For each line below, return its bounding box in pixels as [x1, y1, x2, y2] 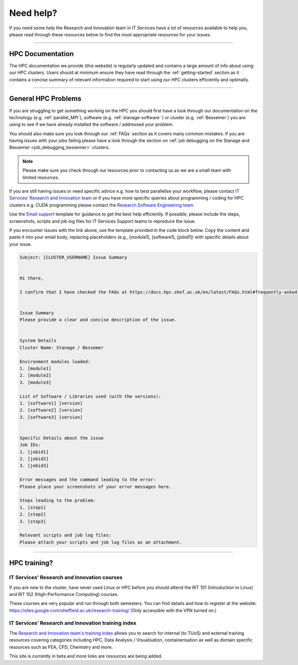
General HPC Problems [9, 94, 81, 103]
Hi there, [19, 275, 44, 281]
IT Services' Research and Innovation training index [9, 620, 137, 627]
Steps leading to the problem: [19, 498, 96, 504]
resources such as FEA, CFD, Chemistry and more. [9, 644, 113, 650]
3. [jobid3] [19, 463, 49, 469]
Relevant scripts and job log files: [19, 532, 112, 538]
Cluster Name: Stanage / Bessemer [19, 345, 104, 350]
